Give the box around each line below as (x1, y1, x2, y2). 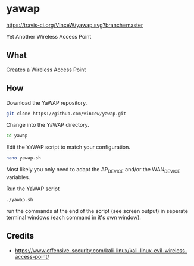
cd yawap (6, 133, 28, 139)
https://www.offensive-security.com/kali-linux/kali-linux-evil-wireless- (14, 246, 187, 254)
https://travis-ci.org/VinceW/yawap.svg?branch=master (6, 21, 143, 29)
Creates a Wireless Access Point (6, 66, 86, 73)
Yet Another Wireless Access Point (6, 33, 92, 40)
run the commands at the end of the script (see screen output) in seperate (6, 207, 189, 214)
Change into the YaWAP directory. (6, 121, 89, 129)
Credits (6, 231, 35, 241)
